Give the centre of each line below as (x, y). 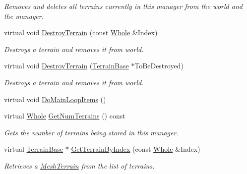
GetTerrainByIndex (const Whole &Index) (136, 149)
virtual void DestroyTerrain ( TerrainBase (66, 66)
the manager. (24, 16)
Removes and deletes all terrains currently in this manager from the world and (123, 6)
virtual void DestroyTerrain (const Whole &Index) (81, 32)
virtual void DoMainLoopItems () (55, 99)
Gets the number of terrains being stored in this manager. (91, 132)
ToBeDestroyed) (159, 66)
